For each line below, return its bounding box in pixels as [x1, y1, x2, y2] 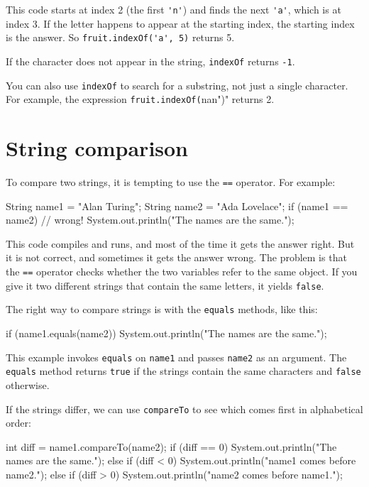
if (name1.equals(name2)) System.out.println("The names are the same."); [6, 326, 327, 340]
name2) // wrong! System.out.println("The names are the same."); [6, 212, 294, 227]
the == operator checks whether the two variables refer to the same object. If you [6, 264, 358, 279]
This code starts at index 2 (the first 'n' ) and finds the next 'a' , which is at [6, 2, 341, 16]
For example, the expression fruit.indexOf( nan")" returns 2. [6, 92, 275, 106]
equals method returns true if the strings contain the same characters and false [6, 363, 361, 378]
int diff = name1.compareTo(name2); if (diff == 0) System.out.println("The [6, 439, 337, 454]
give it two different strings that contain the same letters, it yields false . [6, 278, 324, 292]
